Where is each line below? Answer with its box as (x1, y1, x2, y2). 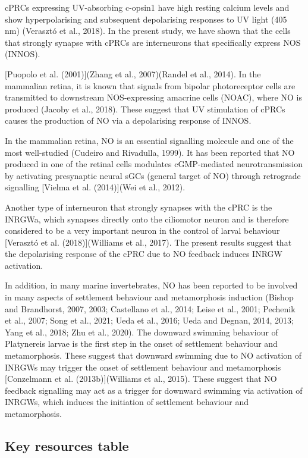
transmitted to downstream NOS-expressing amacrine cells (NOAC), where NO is (5, 91, 302, 103)
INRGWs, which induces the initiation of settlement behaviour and (5, 396, 249, 408)
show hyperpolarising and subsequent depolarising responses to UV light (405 (5, 12, 287, 25)
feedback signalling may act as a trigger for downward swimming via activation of (5, 384, 303, 396)
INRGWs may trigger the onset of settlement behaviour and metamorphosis (5, 360, 281, 373)
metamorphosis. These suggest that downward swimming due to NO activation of (5, 349, 302, 362)
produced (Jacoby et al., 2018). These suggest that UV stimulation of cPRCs (5, 102, 285, 115)
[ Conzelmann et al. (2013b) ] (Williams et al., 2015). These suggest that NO (5, 372, 277, 385)
